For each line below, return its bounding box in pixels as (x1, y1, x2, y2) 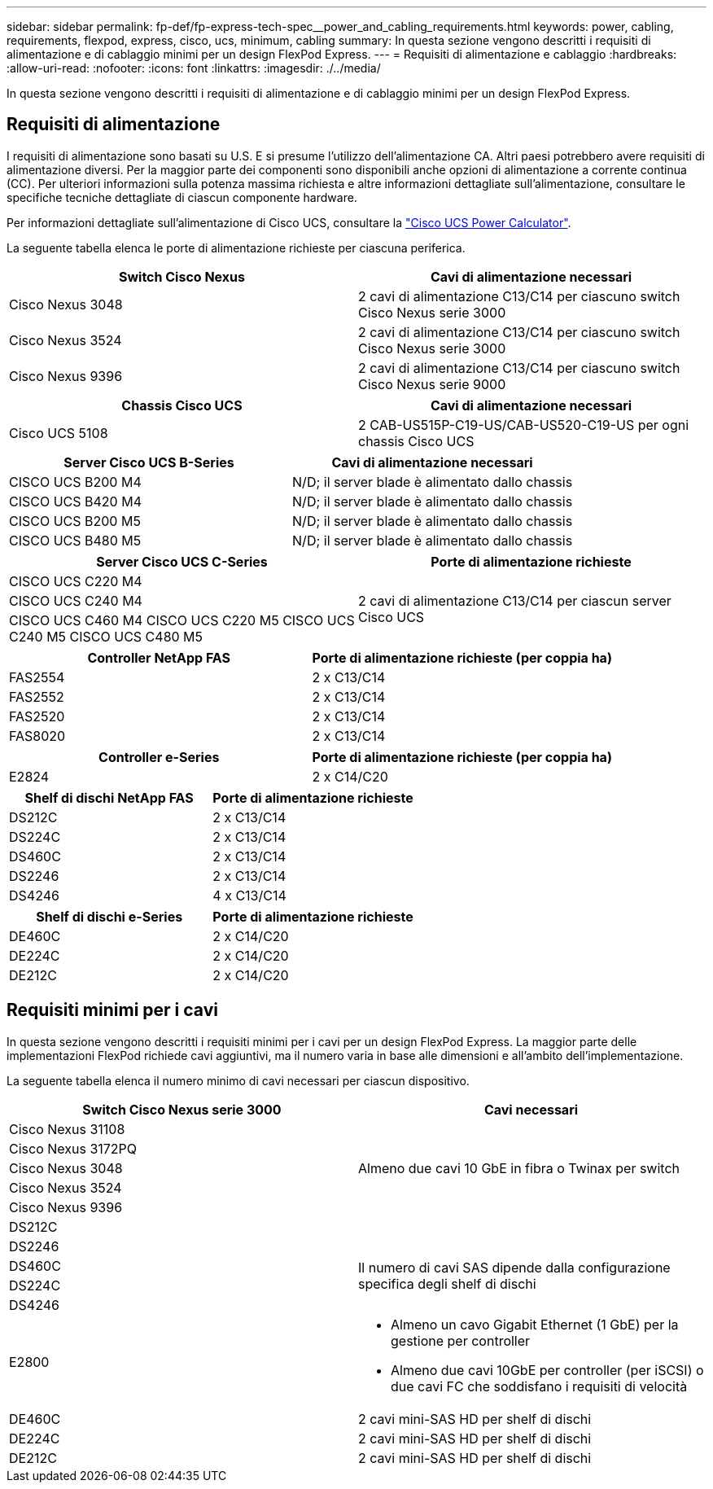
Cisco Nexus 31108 (9, 1120, 125, 1137)
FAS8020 (9, 727, 66, 744)
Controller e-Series (98, 748, 220, 765)
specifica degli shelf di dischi (358, 1275, 536, 1292)
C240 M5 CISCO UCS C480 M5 (9, 628, 203, 645)
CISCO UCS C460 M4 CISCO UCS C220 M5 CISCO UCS (9, 611, 355, 628)
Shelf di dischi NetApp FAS (24, 789, 194, 806)
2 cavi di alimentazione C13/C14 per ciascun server (358, 592, 671, 609)
